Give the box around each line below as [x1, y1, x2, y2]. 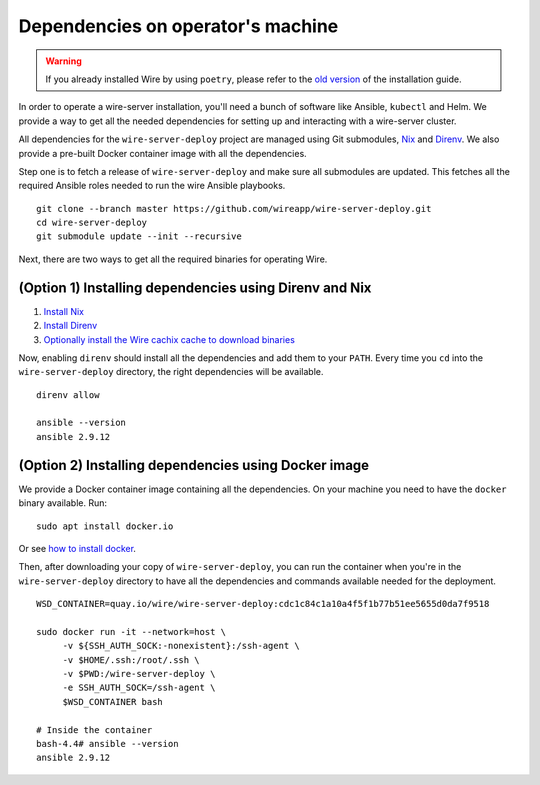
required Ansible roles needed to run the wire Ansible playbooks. [18, 180, 286, 192]
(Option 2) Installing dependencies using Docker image [18, 456, 370, 474]
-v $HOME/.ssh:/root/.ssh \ [62, 654, 200, 665]
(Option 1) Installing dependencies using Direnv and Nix [18, 279, 372, 296]
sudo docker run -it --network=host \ [36, 626, 227, 637]
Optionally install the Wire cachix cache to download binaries [43, 333, 295, 345]
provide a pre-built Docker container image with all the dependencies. [18, 147, 307, 159]
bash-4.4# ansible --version [36, 738, 179, 750]
